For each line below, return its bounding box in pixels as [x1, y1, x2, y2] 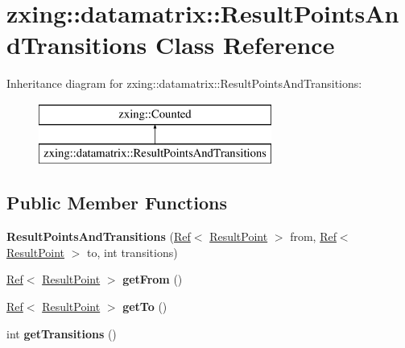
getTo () [122, 298, 167, 315]
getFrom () [122, 271, 183, 288]
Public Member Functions [6, 190, 227, 215]
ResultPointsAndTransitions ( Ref [6, 228, 191, 245]
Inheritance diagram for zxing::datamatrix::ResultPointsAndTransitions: [6, 75, 362, 92]
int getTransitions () [6, 325, 117, 342]
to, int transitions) [87, 243, 178, 260]
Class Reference [155, 28, 335, 61]
